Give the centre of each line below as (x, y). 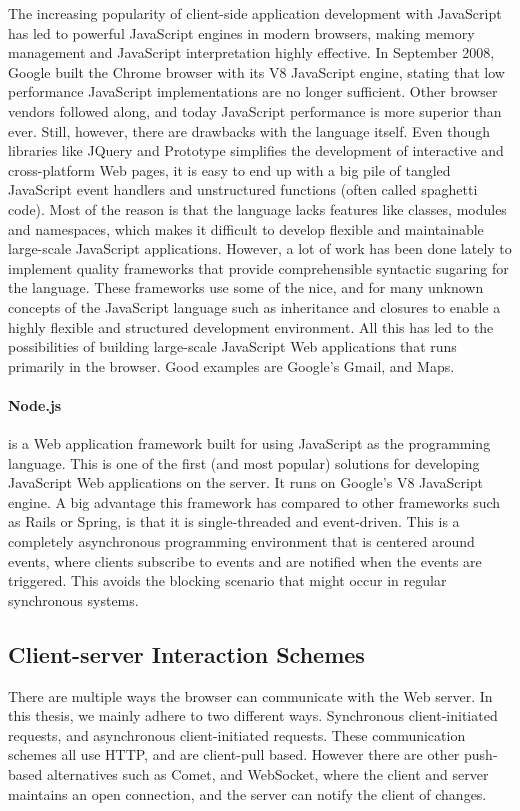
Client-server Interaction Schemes (186, 653)
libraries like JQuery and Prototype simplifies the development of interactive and (256, 150)
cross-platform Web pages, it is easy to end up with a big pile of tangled (229, 169)
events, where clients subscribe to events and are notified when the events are (245, 560)
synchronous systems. (73, 599)
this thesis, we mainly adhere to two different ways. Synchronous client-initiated (253, 715)
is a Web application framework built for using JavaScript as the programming (249, 443)
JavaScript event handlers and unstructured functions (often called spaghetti (243, 189)
